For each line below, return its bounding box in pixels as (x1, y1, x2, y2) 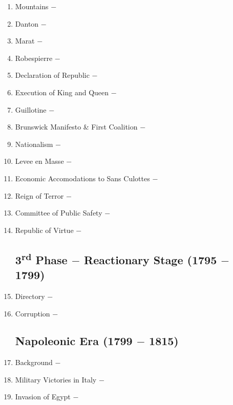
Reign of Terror (15, 190, 64, 201)
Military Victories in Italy (15, 374, 97, 385)
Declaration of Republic (15, 70, 90, 80)
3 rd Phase (15, 249, 68, 267)
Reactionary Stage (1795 (84, 251, 217, 267)
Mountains (15, 1, 49, 11)
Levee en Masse (15, 156, 64, 166)
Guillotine (15, 104, 47, 115)
